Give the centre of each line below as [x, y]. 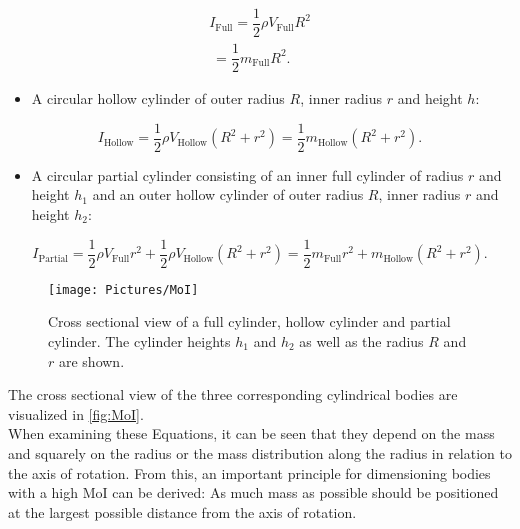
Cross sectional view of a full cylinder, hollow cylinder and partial [249, 321]
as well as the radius [361, 340]
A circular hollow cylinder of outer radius [158, 98]
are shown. [91, 360]
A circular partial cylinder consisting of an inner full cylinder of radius [247, 174]
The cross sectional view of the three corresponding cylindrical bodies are [233, 394]
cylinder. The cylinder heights [139, 340]
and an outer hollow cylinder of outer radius [228, 194]
